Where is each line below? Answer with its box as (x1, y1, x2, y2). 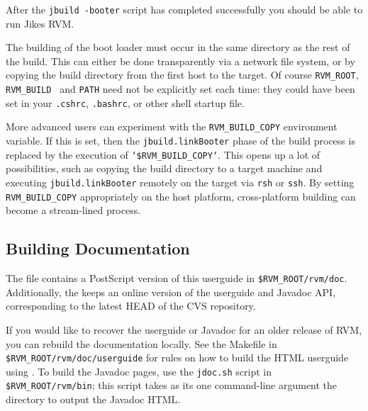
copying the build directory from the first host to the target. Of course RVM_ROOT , (6, 67, 359, 82)
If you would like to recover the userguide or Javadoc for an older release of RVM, (6, 322, 362, 337)
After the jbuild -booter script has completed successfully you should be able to (6, 2, 363, 16)
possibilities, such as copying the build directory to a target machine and (6, 161, 323, 176)
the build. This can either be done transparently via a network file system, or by (6, 53, 355, 68)
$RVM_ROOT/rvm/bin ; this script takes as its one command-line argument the (6, 378, 338, 393)
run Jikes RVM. (6, 16, 74, 30)
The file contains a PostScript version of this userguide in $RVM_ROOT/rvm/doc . (6, 271, 347, 286)
